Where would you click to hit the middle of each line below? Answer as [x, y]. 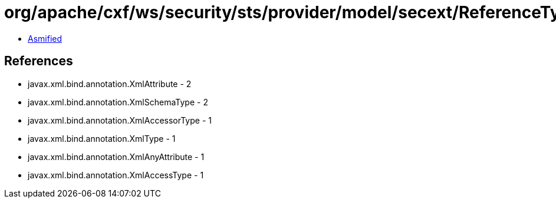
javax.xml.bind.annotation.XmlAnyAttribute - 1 [116, 157]
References [39, 61]
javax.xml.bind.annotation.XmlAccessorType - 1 [120, 120]
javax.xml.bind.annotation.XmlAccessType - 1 [116, 175]
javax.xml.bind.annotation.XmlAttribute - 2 [110, 84]
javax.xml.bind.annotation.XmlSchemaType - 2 [118, 102]
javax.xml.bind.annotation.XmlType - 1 [102, 138]
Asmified [45, 38]
